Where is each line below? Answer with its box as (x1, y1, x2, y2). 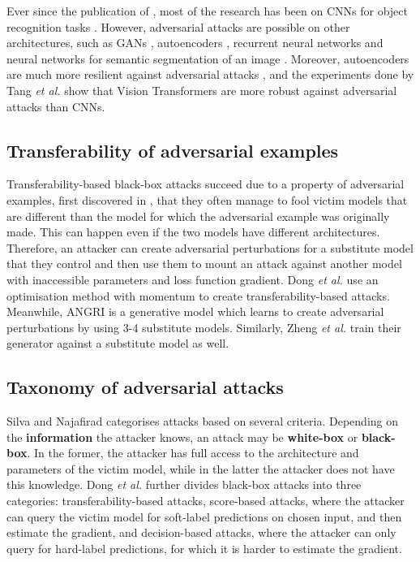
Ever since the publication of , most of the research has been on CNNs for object (6, 2, 408, 19)
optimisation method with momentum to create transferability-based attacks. (6, 287, 390, 304)
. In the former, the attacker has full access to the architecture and (27, 444, 359, 461)
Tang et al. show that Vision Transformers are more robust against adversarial (6, 81, 397, 98)
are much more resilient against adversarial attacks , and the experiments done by (6, 66, 414, 83)
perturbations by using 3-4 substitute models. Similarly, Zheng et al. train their (6, 318, 401, 335)
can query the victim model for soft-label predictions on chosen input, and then (6, 508, 402, 525)
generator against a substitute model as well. (6, 335, 229, 352)
